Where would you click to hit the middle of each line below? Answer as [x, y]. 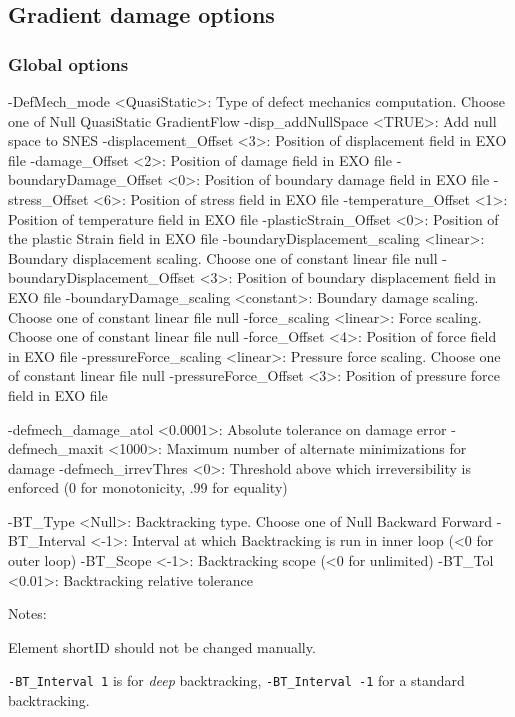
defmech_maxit [56, 448]
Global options [68, 63]
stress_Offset [48, 198]
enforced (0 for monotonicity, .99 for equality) [148, 487]
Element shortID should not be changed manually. [162, 646]
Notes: [27, 613]
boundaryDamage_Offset [85, 179]
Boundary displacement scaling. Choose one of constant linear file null [223, 257]
